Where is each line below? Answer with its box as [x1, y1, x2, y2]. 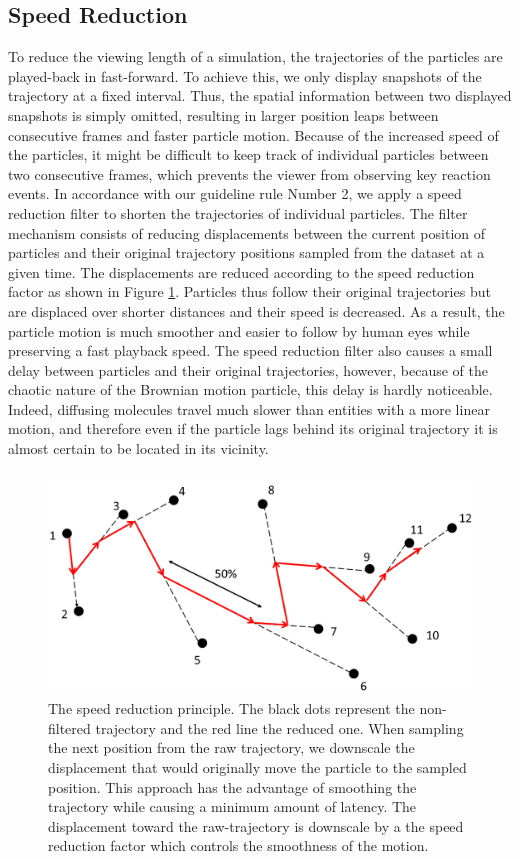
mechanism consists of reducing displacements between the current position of [8, 222, 486, 243]
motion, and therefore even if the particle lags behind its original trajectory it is [8, 418, 498, 439]
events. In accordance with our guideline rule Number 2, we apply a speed [8, 183, 462, 204]
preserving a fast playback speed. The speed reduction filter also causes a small [8, 340, 493, 361]
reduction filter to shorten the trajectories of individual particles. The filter [8, 202, 468, 223]
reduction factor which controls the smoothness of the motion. [48, 835, 429, 856]
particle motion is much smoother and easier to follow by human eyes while [8, 320, 470, 341]
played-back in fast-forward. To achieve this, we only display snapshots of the [8, 65, 482, 86]
